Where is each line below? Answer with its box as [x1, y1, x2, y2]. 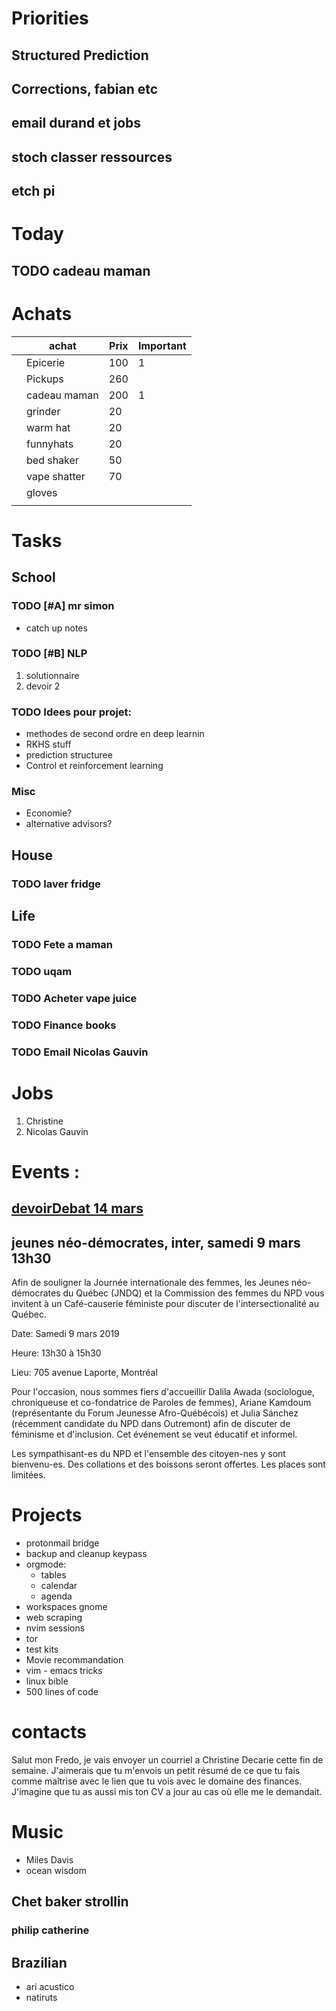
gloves [26, 485, 58, 499]
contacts [11, 1721, 87, 1744]
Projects [11, 1504, 83, 1527]
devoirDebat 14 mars [11, 1200, 144, 1217]
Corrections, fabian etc [11, 80, 159, 97]
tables [40, 1569, 67, 1581]
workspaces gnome [25, 1601, 108, 1612]
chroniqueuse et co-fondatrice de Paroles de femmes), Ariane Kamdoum [11, 1397, 312, 1409]
